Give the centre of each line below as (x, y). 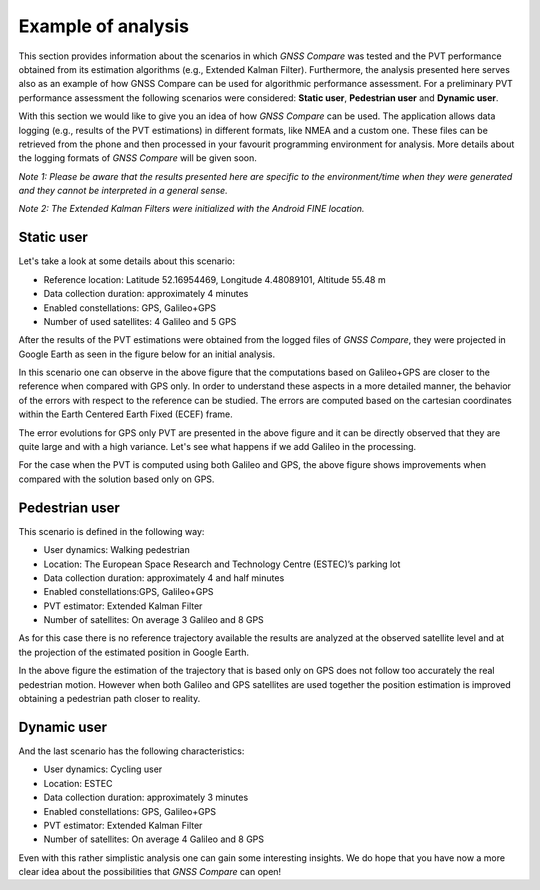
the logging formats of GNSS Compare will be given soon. (137, 158)
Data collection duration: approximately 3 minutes (146, 797)
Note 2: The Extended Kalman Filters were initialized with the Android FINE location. (191, 209)
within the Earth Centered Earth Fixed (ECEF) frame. (126, 414)
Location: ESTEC (78, 783)
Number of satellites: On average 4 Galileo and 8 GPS (154, 839)
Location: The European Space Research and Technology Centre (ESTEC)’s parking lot (222, 564)
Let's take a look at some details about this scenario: (126, 261)
